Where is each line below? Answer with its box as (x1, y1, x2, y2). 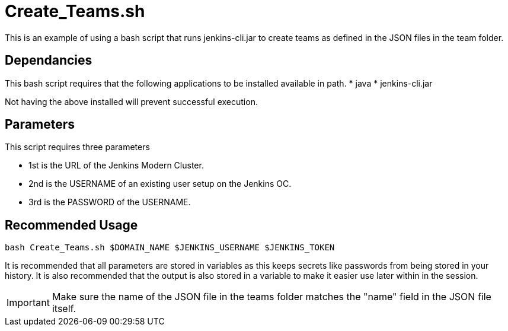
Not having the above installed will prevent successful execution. (5, 96, 258, 107)
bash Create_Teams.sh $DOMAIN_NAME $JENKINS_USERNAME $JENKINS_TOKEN (5, 243, 335, 253)
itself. (52, 303, 76, 315)
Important (7, 297, 50, 309)
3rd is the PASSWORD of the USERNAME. (28, 197, 191, 208)
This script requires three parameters (5, 142, 150, 152)
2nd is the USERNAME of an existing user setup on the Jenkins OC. (28, 179, 292, 189)
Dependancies (5, 53, 92, 68)
